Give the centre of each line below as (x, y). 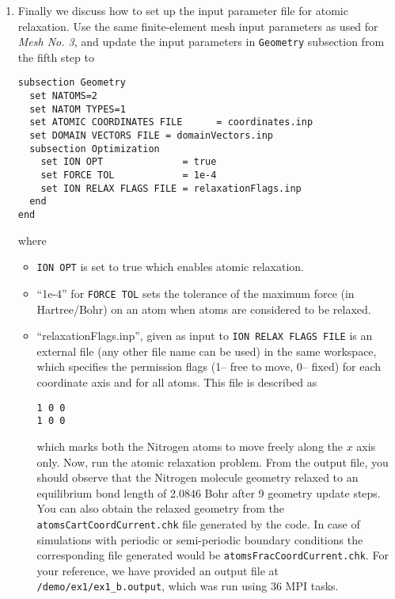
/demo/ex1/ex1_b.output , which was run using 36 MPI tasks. (188, 586)
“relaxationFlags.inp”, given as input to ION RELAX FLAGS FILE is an (205, 336)
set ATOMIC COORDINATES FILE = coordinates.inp (171, 122)
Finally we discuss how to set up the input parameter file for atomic (183, 10)
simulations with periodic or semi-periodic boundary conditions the (200, 539)
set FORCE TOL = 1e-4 (129, 176)
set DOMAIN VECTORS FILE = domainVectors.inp (151, 136)
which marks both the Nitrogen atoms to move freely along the (190, 446)
